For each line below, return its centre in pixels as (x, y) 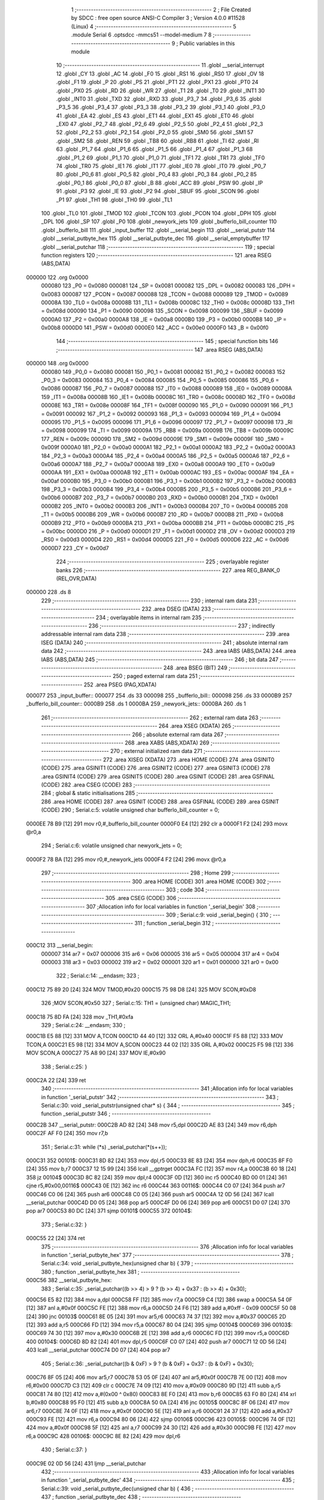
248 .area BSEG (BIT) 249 (195, 667)
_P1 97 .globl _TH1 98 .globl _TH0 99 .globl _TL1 (114, 199)
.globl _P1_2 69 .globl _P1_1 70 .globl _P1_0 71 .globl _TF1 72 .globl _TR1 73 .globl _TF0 (160, 157)
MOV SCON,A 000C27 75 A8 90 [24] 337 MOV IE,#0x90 (96, 1053)
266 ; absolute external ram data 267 (178, 734)
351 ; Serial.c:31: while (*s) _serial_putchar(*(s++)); (104, 1147)
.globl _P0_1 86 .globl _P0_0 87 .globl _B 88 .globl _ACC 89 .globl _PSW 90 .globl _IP (160, 182)
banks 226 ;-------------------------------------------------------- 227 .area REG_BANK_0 (168, 570)
